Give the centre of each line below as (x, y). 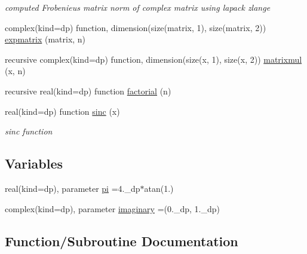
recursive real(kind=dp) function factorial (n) (88, 91)
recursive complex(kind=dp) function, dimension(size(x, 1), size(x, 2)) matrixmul (153, 59)
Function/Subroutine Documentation (122, 241)
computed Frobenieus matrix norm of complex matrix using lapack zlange (138, 7)
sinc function (29, 131)
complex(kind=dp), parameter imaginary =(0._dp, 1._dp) (112, 208)
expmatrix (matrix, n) (45, 39)
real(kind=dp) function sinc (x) (62, 111)
